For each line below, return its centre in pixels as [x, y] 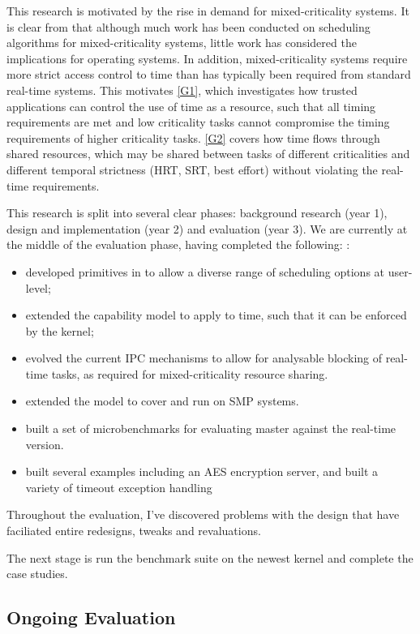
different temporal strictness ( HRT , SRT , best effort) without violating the [192, 169]
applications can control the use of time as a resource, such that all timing [191, 106]
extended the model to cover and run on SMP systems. [162, 401]
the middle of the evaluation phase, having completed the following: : [178, 244]
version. [45, 444]
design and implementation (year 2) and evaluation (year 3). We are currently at [207, 228]
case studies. [37, 574]
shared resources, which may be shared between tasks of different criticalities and [208, 154]
